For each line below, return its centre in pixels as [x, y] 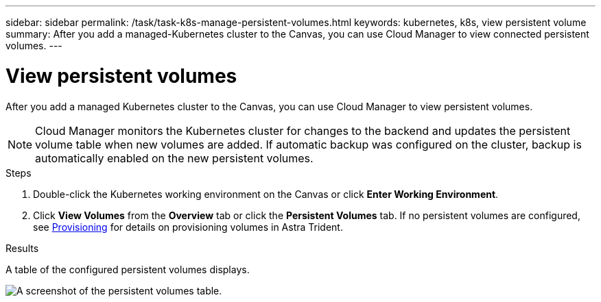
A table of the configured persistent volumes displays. [128, 269]
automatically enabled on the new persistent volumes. [174, 158]
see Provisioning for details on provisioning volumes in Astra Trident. [188, 227]
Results [22, 248]
